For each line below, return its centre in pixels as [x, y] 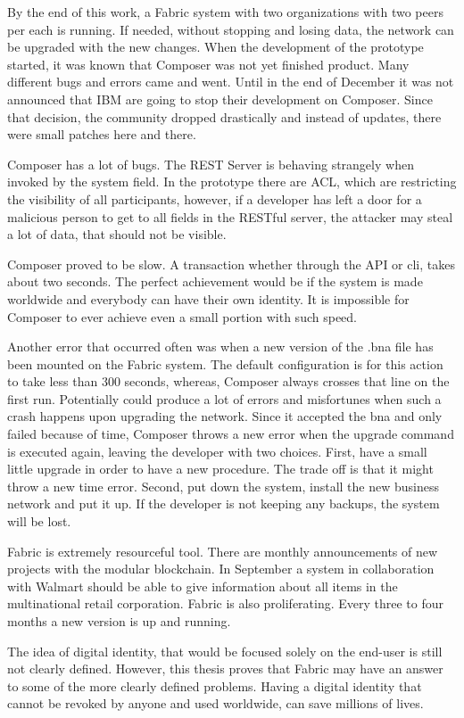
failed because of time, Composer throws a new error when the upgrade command [231, 434]
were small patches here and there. [102, 134]
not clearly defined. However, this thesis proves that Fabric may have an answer [225, 668]
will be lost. [39, 521]
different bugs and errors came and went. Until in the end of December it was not [231, 82]
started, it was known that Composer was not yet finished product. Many [208, 64]
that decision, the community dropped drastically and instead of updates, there [224, 116]
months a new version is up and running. [119, 621]
